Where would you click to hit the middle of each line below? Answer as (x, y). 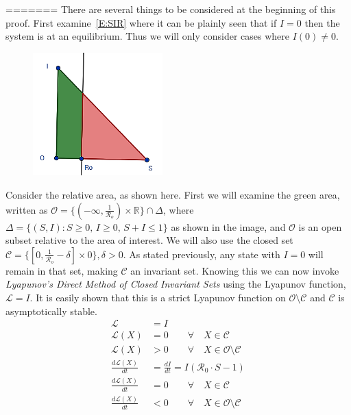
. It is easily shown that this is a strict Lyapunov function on (158, 297)
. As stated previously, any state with (202, 254)
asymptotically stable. (51, 311)
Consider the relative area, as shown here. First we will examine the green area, (173, 195)
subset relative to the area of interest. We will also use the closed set (149, 240)
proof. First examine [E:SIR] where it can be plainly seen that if (141, 22)
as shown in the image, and (228, 226)
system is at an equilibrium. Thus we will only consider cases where (147, 36)
